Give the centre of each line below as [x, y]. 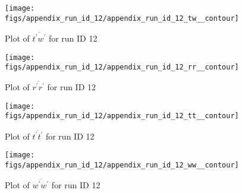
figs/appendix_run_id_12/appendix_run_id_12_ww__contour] [122, 165]
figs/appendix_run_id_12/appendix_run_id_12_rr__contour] [122, 67]
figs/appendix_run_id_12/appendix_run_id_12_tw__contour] [122, 18]
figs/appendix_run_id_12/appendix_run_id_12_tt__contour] [122, 116]
